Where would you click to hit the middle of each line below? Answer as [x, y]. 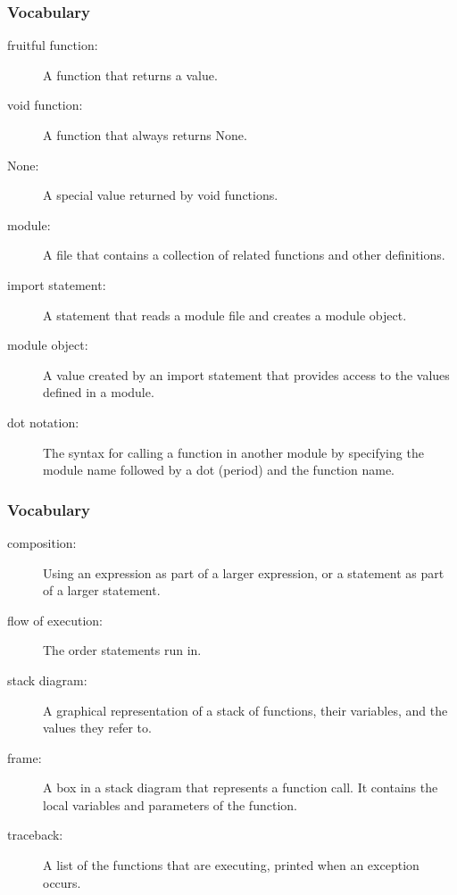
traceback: [35, 835]
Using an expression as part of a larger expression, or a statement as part [244, 572]
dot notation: [43, 422]
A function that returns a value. [130, 75]
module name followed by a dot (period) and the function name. [219, 470]
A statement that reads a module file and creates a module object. [225, 315]
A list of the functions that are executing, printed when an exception [231, 865]
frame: [25, 757]
